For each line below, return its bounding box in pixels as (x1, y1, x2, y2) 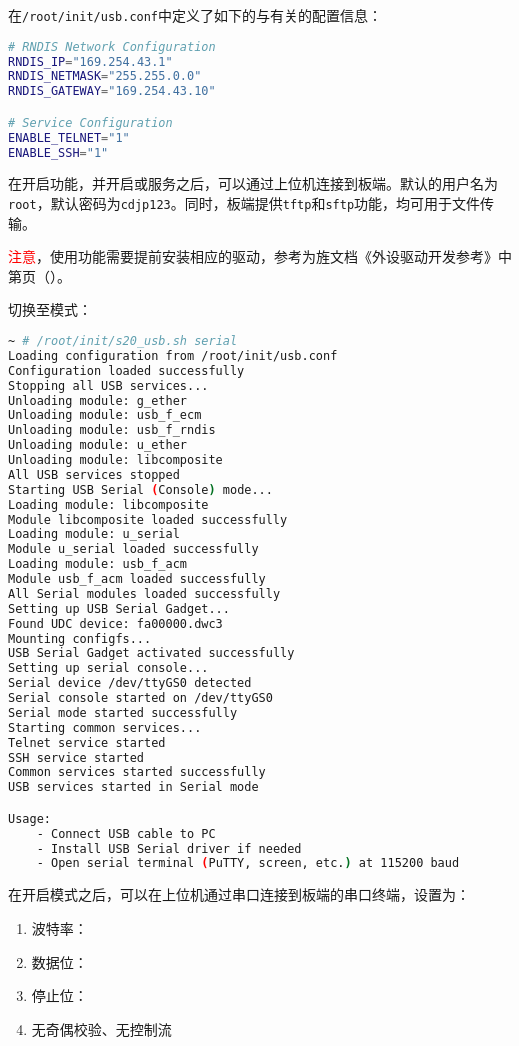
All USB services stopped (8, 467, 180, 482)
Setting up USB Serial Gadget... (8, 601, 230, 616)
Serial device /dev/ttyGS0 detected (8, 676, 252, 691)
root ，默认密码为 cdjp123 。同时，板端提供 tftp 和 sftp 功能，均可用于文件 (8, 193, 481, 214)
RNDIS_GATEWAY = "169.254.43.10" (8, 84, 216, 99)
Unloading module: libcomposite (8, 453, 223, 468)
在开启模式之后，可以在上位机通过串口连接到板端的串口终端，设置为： (8, 884, 470, 905)
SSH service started (8, 750, 145, 765)
